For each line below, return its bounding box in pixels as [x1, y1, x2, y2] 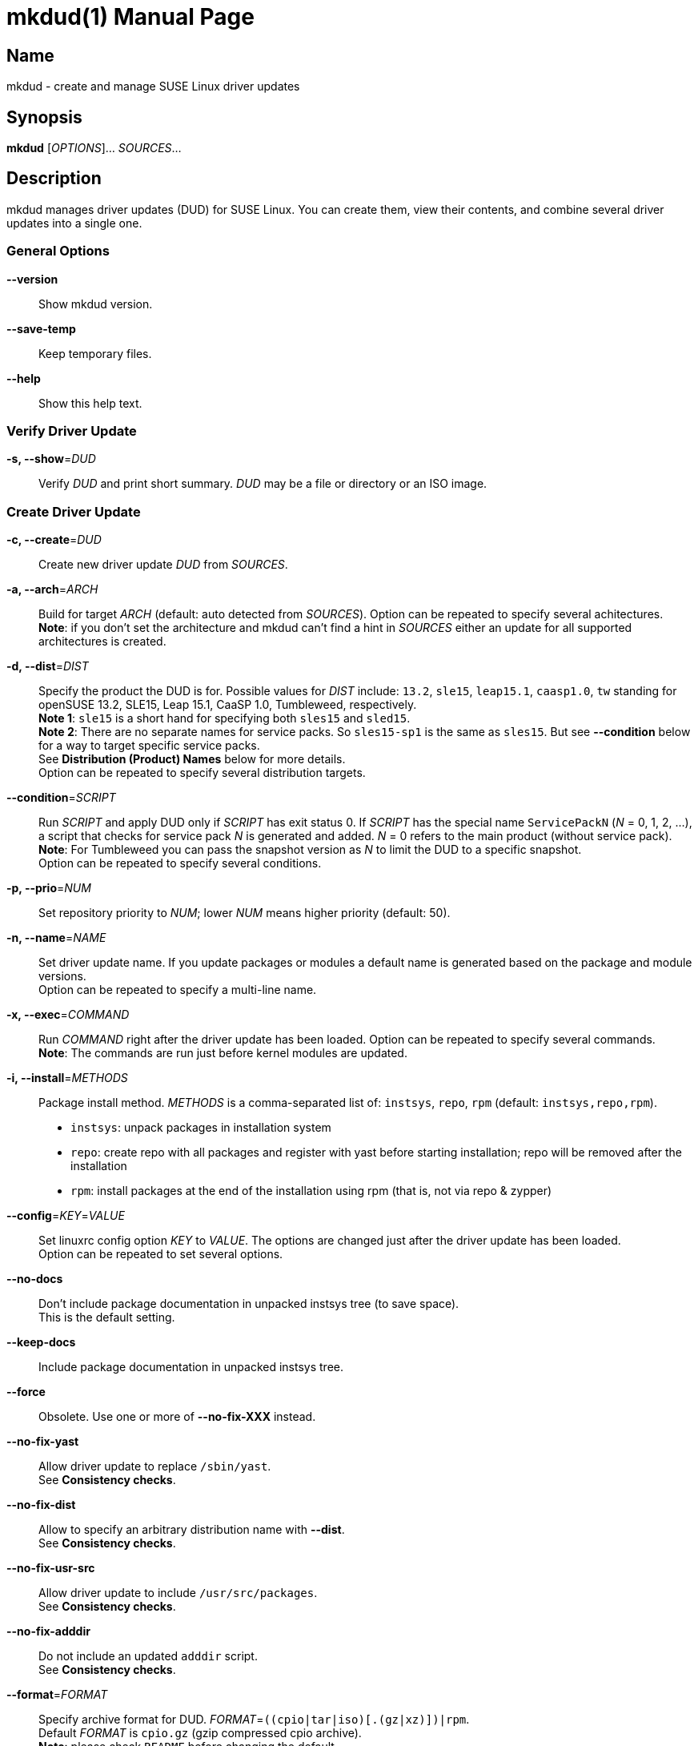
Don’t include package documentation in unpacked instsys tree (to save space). [38, 1297, 459, 1311]
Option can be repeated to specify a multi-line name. [38, 983, 317, 997]
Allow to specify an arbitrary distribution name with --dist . [38, 1523, 345, 1537]
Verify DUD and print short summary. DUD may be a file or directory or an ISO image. [38, 477, 487, 491]
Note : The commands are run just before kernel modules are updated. [38, 1046, 407, 1060]
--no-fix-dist [6, 1498, 76, 1512]
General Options [6, 243, 110, 259]
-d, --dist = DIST [6, 659, 89, 674]
